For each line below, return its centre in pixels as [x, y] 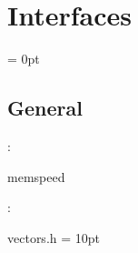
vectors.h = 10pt [54, 237]
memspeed [36, 176]
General [45, 108]
